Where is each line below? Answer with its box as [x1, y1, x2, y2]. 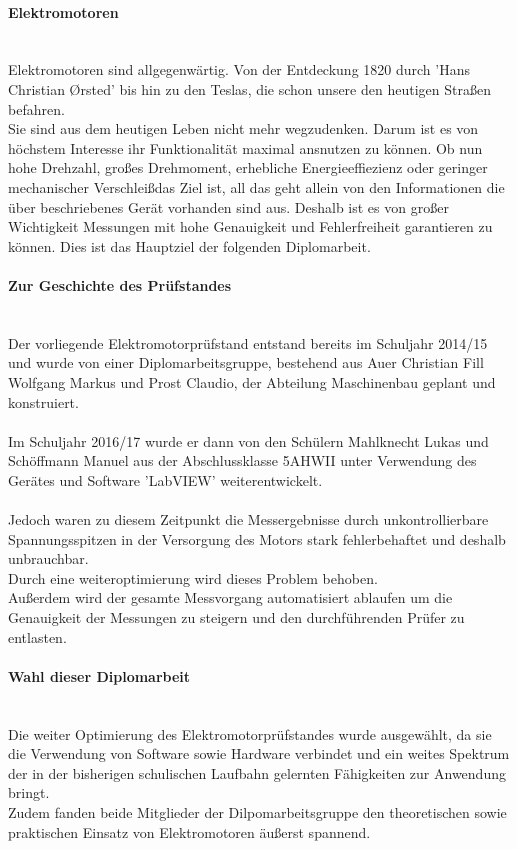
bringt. [8, 782, 50, 803]
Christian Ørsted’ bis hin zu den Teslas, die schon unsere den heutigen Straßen [8, 78, 491, 99]
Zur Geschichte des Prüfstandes [8, 274, 232, 295]
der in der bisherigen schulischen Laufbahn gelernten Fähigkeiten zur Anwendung [8, 762, 506, 783]
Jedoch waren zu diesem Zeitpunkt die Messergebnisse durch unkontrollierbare [8, 509, 489, 530]
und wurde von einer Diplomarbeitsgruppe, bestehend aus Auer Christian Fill [8, 352, 484, 373]
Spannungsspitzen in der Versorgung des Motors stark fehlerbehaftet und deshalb [8, 528, 506, 549]
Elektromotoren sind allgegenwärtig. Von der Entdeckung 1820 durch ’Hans [8, 59, 470, 80]
